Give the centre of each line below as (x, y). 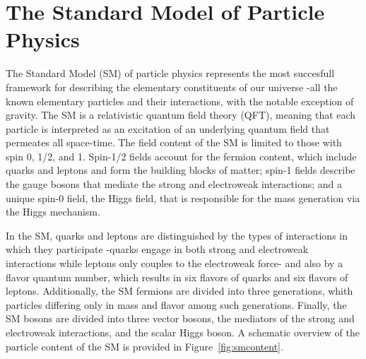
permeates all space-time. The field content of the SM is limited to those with (174, 142)
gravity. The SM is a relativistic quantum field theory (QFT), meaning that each (181, 115)
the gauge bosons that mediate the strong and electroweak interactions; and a (174, 184)
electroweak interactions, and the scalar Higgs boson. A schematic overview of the (183, 332)
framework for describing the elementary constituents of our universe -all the (172, 87)
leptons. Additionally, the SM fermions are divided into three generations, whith (179, 291)
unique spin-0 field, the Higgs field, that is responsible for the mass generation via (183, 198)
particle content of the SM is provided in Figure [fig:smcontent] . (144, 346)
